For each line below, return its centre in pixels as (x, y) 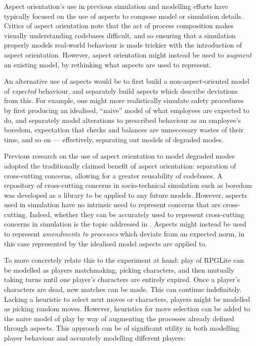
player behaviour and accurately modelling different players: (95, 338)
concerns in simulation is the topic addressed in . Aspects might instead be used (125, 224)
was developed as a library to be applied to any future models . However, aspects (126, 195)
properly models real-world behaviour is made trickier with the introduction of (123, 45)
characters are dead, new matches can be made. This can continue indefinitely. (123, 289)
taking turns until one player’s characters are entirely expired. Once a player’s (122, 279)
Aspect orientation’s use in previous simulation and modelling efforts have (116, 6)
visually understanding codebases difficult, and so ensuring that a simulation (120, 35)
